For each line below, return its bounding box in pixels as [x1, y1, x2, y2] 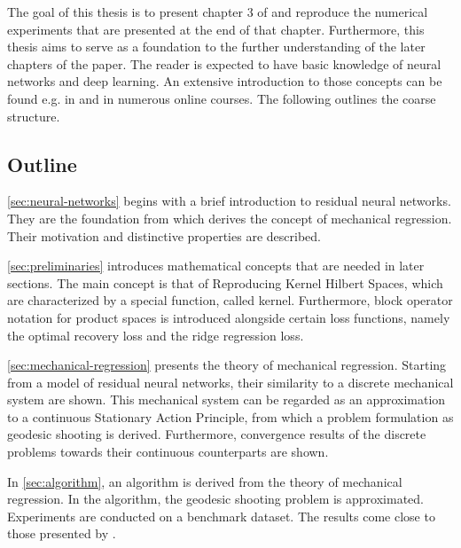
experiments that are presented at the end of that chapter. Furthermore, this [7, 20, 425, 38]
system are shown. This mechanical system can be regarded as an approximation [7, 390, 446, 409]
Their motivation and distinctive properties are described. [7, 226, 321, 245]
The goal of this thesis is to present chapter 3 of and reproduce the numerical [7, 3, 428, 20]
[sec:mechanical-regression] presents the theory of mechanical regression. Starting [7, 356, 447, 374]
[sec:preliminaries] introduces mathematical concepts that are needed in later [7, 256, 425, 275]
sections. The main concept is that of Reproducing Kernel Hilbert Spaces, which [7, 273, 443, 292]
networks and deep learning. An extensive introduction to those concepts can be [7, 72, 442, 90]
